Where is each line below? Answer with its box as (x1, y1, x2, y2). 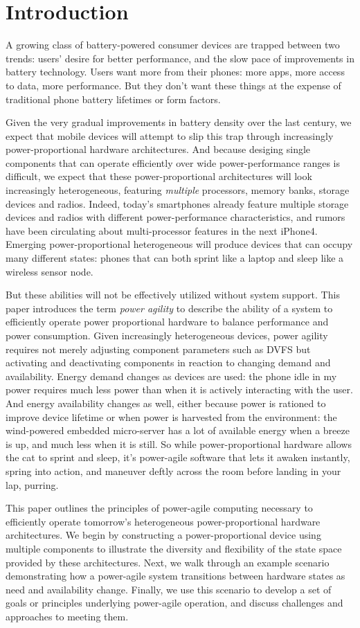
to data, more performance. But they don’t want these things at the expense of (6, 78, 341, 92)
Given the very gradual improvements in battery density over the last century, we (6, 115, 352, 129)
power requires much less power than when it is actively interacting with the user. (6, 382, 353, 397)
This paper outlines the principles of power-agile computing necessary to (6, 501, 313, 515)
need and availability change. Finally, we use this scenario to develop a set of (6, 582, 332, 596)
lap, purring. (6, 477, 59, 492)
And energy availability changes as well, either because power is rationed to (6, 395, 326, 410)
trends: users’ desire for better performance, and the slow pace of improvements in (6, 51, 354, 65)
